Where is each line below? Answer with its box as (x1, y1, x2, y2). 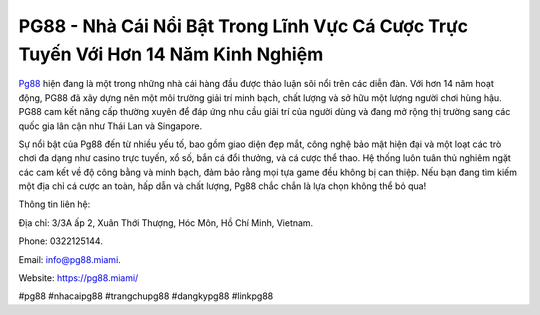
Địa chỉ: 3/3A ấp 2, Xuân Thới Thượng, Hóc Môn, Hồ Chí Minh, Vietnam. (18, 216, 314, 229)
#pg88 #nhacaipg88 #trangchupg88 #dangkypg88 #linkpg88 (18, 290, 274, 302)
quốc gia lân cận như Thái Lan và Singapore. (18, 120, 203, 132)
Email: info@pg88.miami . (18, 253, 122, 265)
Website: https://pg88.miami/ (18, 272, 139, 284)
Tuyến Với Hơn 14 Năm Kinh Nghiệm (18, 43, 324, 65)
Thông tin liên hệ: (18, 198, 91, 210)
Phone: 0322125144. (18, 235, 104, 247)
